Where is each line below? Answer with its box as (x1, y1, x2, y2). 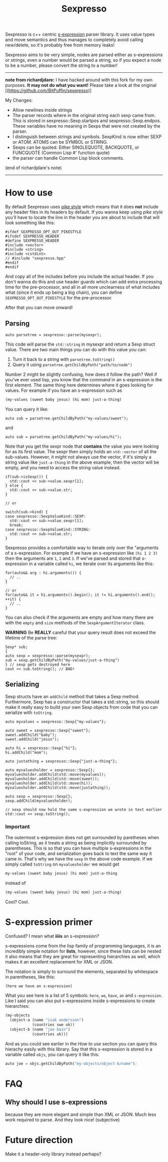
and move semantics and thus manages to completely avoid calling (5, 37, 143, 43)
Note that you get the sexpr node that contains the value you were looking (5, 443, 159, 449)
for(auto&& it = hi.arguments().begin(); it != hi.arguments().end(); (5, 592, 155, 597)
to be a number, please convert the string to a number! (5, 62, 117, 68)
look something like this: (5, 220, 55, 226)
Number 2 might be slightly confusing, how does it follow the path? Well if (5, 371, 157, 377)
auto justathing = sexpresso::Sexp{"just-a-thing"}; (5, 759, 117, 764)
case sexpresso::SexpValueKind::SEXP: (5, 513, 86, 519)
